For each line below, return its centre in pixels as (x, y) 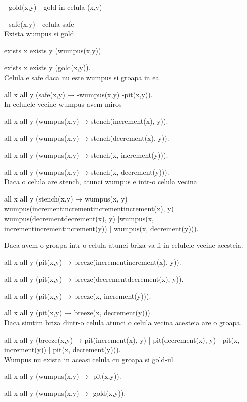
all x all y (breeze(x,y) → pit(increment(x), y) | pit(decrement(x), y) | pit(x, (122, 339)
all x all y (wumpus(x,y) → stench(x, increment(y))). (86, 154)
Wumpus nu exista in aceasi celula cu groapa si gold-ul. (90, 359)
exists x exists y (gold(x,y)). (47, 67)
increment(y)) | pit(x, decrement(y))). (63, 349)
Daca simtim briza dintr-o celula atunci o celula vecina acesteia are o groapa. (123, 323)
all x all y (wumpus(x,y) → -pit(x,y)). (63, 376)
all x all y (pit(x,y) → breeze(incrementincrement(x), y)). (93, 262)
